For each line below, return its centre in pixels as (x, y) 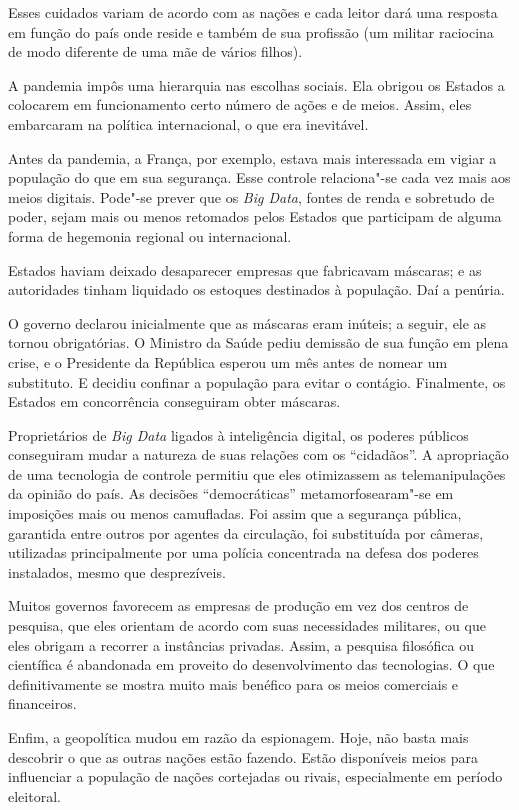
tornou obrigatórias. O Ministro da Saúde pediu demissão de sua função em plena (258, 342)
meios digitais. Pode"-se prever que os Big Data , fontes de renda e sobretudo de (251, 196)
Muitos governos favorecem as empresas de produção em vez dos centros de (238, 605)
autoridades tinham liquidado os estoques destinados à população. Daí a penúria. (256, 289)
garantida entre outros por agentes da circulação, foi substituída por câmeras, (246, 532)
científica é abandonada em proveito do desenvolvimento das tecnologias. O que (251, 664)
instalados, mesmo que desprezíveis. (117, 571)
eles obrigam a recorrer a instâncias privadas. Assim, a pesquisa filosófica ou (241, 644)
